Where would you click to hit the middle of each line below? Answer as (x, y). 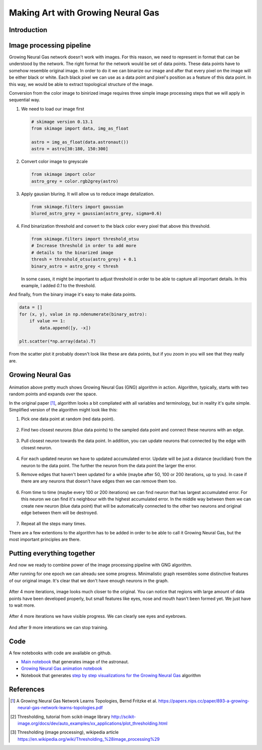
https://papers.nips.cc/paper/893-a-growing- (204, 701)
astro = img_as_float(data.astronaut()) (80, 142)
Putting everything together (52, 553)
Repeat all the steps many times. (54, 524)
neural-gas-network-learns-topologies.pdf (60, 708)
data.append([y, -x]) (65, 328)
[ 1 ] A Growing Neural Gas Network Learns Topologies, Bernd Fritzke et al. (84, 701)
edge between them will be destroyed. (59, 512)
